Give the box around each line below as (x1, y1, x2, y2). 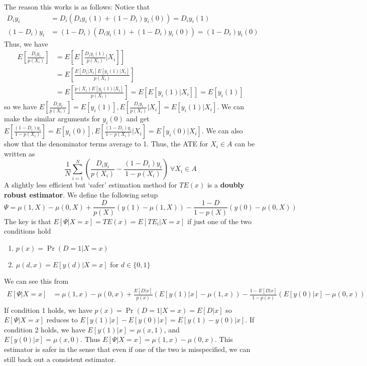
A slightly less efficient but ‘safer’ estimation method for (4, 179, 177, 190)
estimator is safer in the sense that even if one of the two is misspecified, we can (4, 344, 251, 354)
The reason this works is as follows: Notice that (4, 2, 150, 12)
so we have (4, 101, 37, 112)
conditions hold (4, 226, 51, 236)
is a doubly (207, 179, 244, 190)
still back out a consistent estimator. (4, 353, 116, 364)
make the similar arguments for (4, 113, 100, 124)
